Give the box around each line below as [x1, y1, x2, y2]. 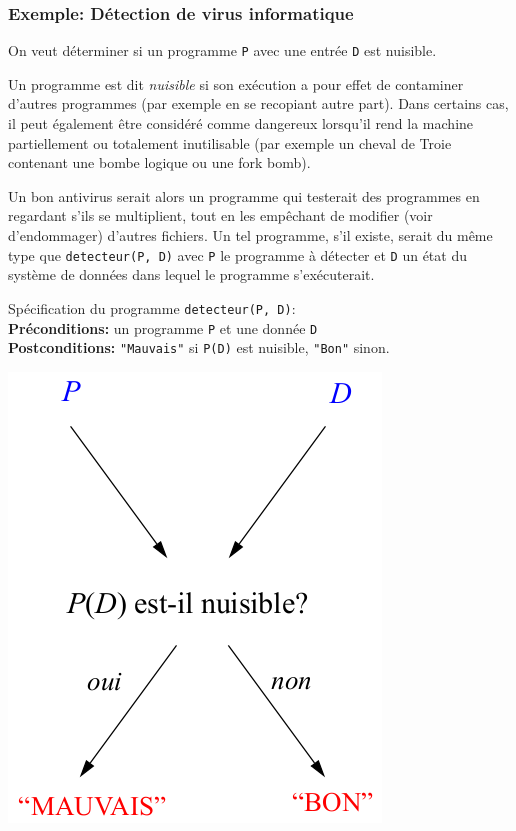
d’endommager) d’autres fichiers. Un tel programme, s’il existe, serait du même [8, 225, 493, 246]
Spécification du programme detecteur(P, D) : [8, 297, 296, 318]
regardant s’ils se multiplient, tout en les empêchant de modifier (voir [8, 205, 433, 226]
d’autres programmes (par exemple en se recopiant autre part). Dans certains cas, [8, 93, 509, 114]
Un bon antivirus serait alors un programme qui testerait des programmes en [8, 185, 480, 206]
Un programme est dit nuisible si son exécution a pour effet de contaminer [8, 73, 464, 94]
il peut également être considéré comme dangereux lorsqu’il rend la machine [8, 113, 474, 134]
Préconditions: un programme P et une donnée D [8, 317, 318, 338]
